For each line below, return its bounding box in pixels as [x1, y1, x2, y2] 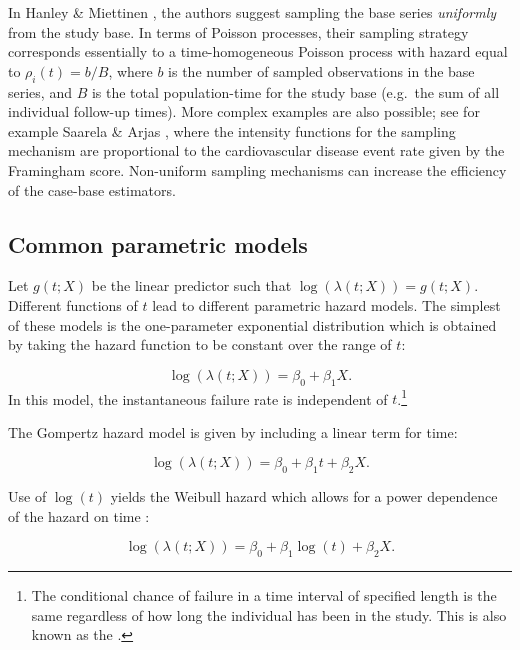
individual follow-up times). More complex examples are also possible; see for [8, 101, 480, 122]
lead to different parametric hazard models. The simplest [152, 294, 501, 315]
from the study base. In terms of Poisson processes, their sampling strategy [8, 21, 469, 42]
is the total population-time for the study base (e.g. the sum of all [91, 81, 500, 102]
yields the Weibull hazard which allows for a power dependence [110, 486, 498, 507]
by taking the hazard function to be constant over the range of [8, 334, 392, 355]
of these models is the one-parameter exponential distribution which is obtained [8, 314, 497, 335]
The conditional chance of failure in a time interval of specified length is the [31, 585, 497, 606]
